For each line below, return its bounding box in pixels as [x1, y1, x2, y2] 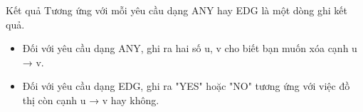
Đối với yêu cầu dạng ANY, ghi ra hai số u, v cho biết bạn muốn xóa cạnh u [22, 41, 357, 56]
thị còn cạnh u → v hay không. [22, 92, 159, 107]
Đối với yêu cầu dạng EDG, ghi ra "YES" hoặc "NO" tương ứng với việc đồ [22, 78, 350, 93]
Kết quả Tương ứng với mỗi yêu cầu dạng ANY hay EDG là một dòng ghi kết [6, 3, 347, 17]
